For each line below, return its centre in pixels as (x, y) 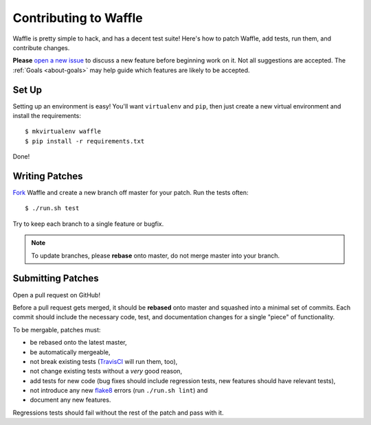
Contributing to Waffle (78, 18)
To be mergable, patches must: (57, 330)
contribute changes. (41, 47)
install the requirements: (47, 116)
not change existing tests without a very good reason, (106, 371)
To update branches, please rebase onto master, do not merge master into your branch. (156, 255)
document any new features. (70, 400)
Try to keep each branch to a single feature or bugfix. (88, 224)
